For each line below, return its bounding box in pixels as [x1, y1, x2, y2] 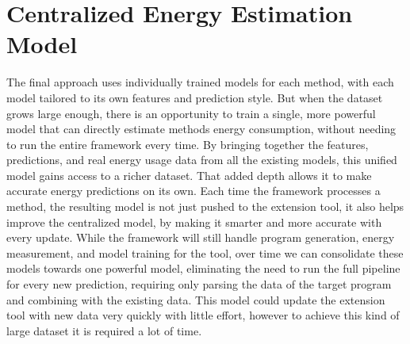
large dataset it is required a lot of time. [6, 322, 202, 338]
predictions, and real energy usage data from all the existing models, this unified [6, 151, 397, 168]
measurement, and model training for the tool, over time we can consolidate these [6, 244, 404, 261]
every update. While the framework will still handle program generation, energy [6, 229, 395, 246]
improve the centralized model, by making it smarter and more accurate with [6, 213, 382, 230]
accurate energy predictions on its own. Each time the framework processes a [6, 182, 381, 199]
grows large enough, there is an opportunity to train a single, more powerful [6, 105, 376, 121]
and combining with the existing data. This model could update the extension [6, 291, 385, 308]
